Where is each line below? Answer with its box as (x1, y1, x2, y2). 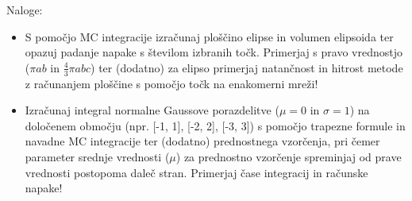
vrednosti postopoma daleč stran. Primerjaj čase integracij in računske (25, 164, 368, 180)
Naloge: (6, 2, 43, 17)
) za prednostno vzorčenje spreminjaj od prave (175, 148, 402, 164)
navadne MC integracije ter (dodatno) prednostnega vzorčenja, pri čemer (25, 133, 380, 149)
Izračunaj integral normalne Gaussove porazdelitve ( (25, 102, 279, 118)
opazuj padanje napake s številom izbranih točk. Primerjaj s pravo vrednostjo (25, 44, 402, 60)
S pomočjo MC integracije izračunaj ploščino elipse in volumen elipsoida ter (25, 28, 394, 44)
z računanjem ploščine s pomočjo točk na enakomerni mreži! (25, 75, 318, 91)
